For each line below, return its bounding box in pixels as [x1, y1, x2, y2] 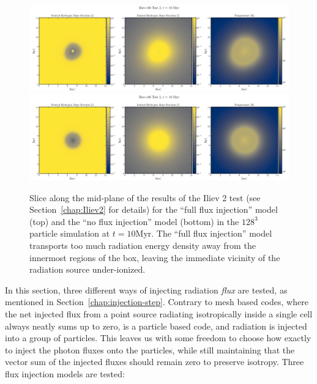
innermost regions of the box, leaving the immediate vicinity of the [29, 251, 280, 264]
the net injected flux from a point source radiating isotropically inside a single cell [5, 307, 313, 320]
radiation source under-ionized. [29, 263, 146, 276]
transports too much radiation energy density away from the [29, 238, 256, 251]
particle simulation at [29, 227, 110, 240]
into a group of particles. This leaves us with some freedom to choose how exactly [5, 331, 311, 344]
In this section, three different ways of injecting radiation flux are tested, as [5, 283, 288, 296]
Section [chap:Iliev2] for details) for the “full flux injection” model [29, 203, 278, 216]
